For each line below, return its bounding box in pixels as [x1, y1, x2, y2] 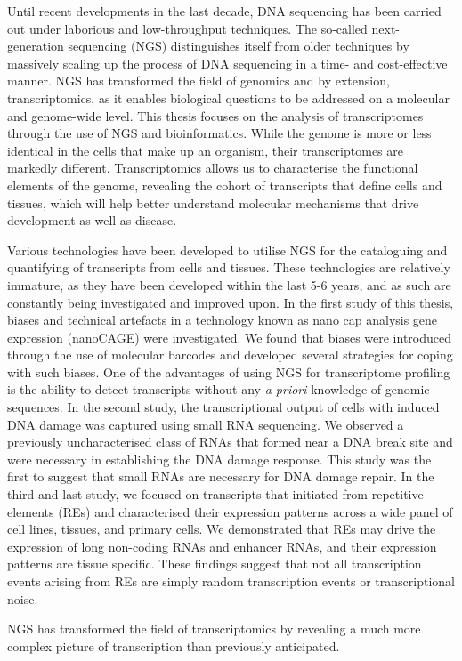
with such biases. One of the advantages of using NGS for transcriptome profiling [7, 362, 450, 381]
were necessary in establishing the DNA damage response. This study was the [7, 449, 432, 468]
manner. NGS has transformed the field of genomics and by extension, [7, 71, 390, 90]
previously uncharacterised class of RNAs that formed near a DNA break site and [7, 432, 453, 451]
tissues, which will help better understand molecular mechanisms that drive [7, 193, 419, 212]
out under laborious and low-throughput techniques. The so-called [7, 19, 368, 37]
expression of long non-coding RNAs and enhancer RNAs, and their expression [7, 536, 437, 555]
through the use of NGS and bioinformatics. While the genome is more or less [7, 124, 432, 142]
